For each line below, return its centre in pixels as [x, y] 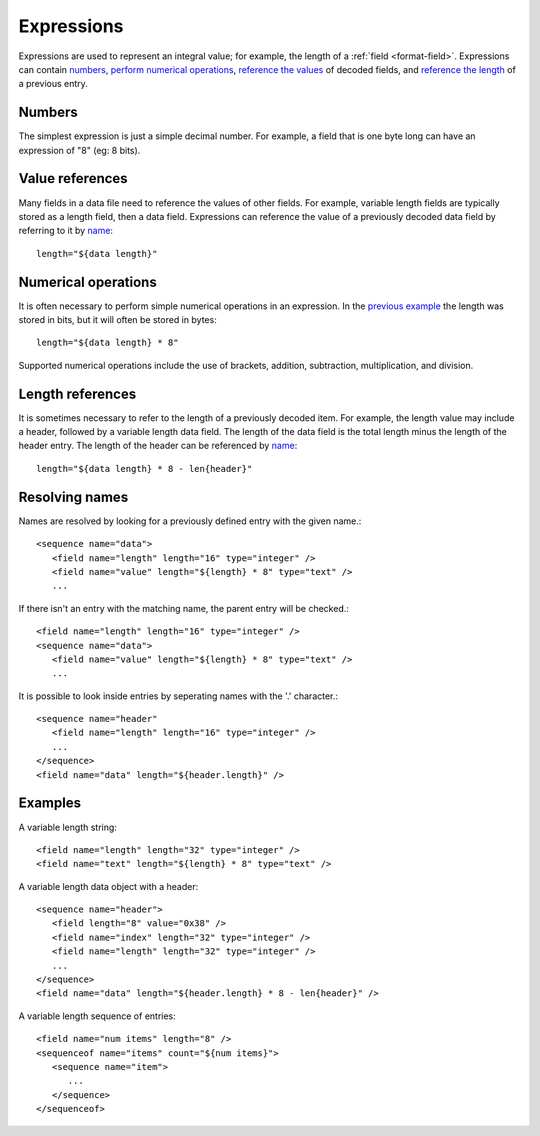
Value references [73, 178]
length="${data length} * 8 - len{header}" [144, 468]
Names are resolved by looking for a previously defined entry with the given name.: [190, 521]
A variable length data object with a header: [108, 886]
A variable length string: [67, 827]
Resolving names [73, 496]
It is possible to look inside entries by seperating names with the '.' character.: [178, 696]
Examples [50, 803]
